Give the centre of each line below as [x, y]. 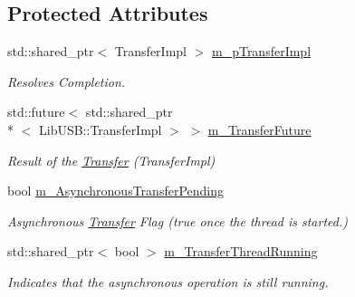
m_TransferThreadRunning [241, 251]
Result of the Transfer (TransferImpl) [111, 160]
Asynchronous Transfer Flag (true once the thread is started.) [177, 220]
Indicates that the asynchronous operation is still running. [168, 281]
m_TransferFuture [259, 129]
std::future [36, 112]
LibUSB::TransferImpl [100, 129]
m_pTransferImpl [261, 51]
